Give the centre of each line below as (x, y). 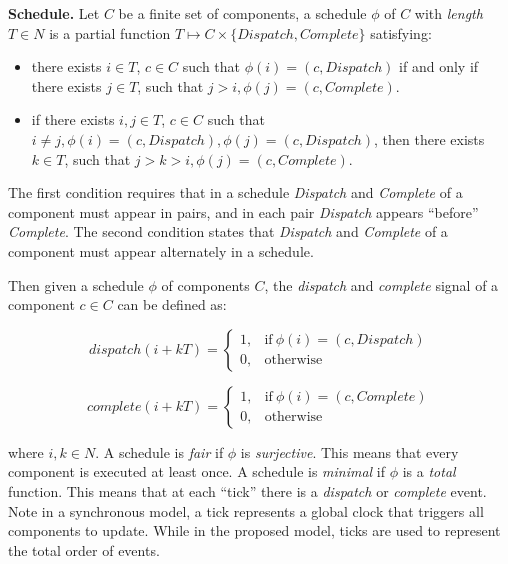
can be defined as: (172, 304)
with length (448, 13)
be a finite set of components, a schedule (242, 13)
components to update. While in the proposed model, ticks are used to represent (254, 530)
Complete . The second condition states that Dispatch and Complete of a (228, 231)
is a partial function (110, 32)
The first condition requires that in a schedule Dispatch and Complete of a (235, 192)
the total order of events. (84, 549)
